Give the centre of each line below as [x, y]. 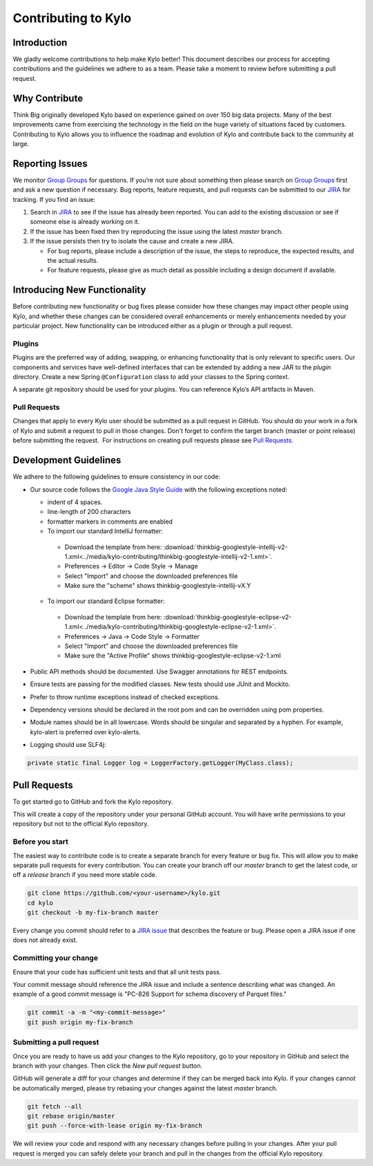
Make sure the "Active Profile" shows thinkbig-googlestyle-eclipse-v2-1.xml [173, 656]
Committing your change [55, 958]
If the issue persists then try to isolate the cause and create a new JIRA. [132, 241]
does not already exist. [45, 940]
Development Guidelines [67, 460]
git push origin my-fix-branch [80, 1022]
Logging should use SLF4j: [68, 745]
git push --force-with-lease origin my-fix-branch [115, 1126]
